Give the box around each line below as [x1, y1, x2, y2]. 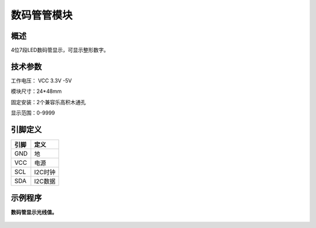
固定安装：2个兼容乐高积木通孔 [11, 98, 86, 105]
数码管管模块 [11, 9, 73, 22]
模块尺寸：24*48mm [11, 88, 62, 95]
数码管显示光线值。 [11, 208, 57, 216]
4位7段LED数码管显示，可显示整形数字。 [11, 47, 109, 54]
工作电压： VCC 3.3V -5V [11, 77, 73, 84]
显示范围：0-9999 [11, 109, 55, 116]
